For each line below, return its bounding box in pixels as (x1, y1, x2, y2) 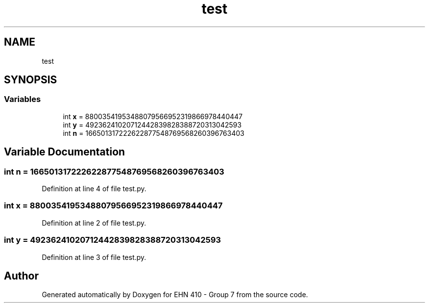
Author (4, 269, 39, 282)
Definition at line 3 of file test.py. (42, 253, 146, 261)
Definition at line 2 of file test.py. (42, 218, 146, 227)
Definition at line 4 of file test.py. (42, 184, 146, 193)
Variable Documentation (4, 146, 125, 158)
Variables (4, 94, 41, 104)
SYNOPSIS (4, 74, 57, 86)
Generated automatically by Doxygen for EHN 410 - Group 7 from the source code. (42, 290, 308, 299)
